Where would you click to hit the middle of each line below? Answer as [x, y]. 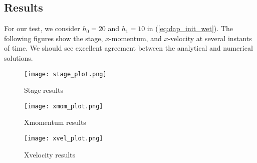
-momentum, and [136, 38]
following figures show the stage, [54, 38]
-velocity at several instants [210, 38]
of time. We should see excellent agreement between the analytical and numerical [128, 48]
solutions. [19, 57]
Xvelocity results [50, 154]
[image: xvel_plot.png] [64, 139]
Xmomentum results [55, 122]
